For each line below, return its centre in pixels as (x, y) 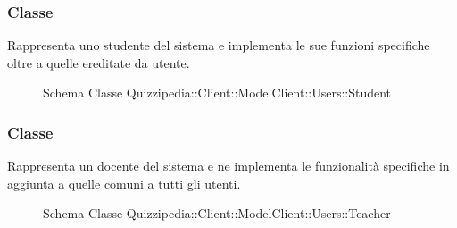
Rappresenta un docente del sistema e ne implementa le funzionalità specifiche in (228, 166)
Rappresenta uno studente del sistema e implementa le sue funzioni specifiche (219, 45)
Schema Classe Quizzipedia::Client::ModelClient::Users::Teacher (217, 213)
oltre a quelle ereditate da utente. (99, 62)
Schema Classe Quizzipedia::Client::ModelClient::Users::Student (217, 93)
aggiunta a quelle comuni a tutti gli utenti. (124, 183)
